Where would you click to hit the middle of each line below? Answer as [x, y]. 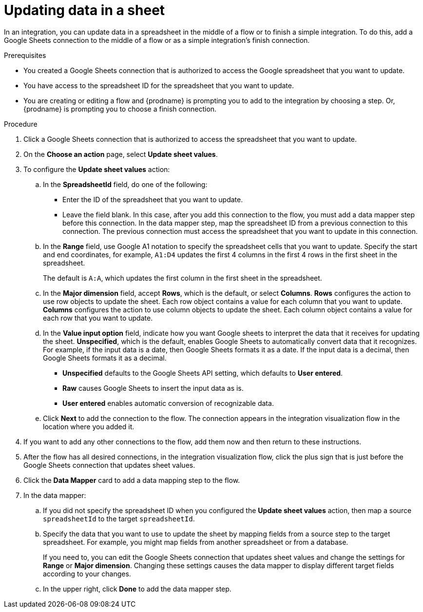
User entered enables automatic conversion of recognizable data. [168, 403]
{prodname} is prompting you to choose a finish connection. [120, 109]
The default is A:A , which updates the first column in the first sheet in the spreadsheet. [183, 278]
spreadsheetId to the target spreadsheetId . [119, 518]
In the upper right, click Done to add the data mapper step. [137, 589]
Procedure [21, 124]
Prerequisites [25, 55]
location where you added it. [89, 426]
